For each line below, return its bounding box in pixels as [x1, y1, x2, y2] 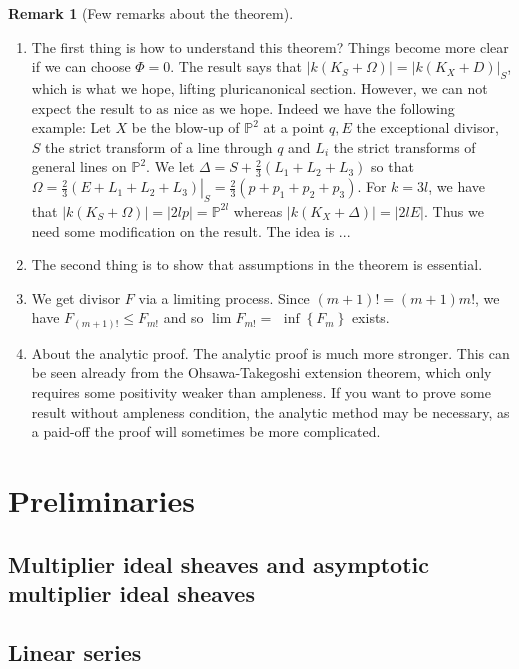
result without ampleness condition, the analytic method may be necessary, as [31, 401, 510, 422]
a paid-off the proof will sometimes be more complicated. [31, 421, 381, 442]
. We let [146, 156, 195, 177]
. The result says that [170, 56, 302, 77]
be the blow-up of [131, 117, 240, 138]
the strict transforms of [333, 136, 476, 157]
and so [163, 307, 204, 328]
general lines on [31, 156, 127, 177]
